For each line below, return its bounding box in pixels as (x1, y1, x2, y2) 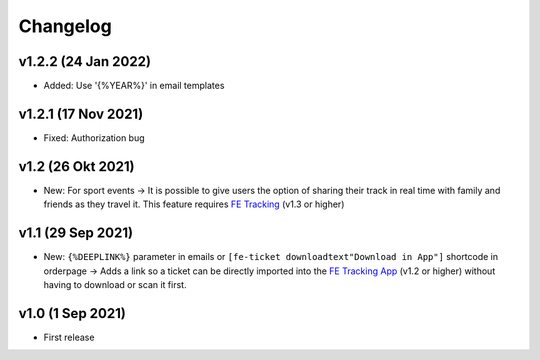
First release (43, 331, 95, 343)
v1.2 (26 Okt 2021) (18, 158, 135, 175)
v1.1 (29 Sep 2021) (18, 225, 134, 242)
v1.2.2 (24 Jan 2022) (18, 53, 152, 70)
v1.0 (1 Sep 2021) (18, 305, 127, 322)
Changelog (18, 15, 112, 37)
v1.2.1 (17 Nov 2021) (18, 105, 144, 122)
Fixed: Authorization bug (43, 131, 145, 144)
